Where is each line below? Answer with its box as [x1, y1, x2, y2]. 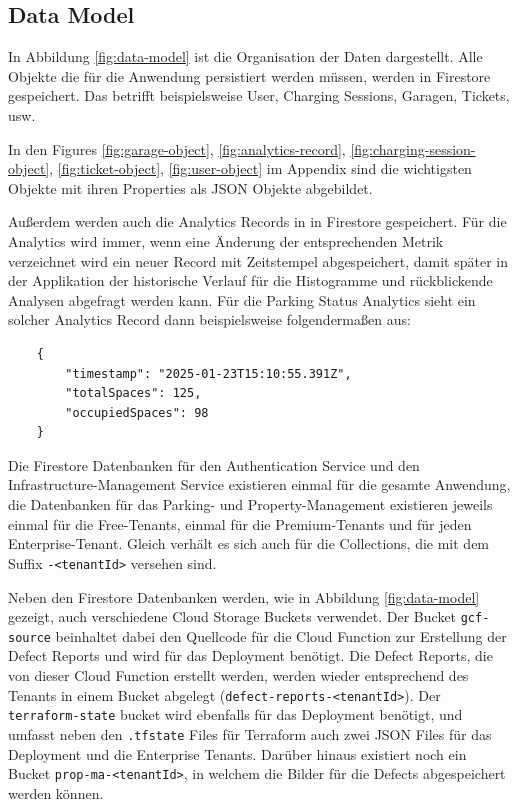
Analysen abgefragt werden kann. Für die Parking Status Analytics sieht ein [8, 289, 476, 310]
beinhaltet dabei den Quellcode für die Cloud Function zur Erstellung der [55, 625, 507, 646]
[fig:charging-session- [350, 138, 476, 159]
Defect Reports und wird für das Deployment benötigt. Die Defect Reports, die [8, 645, 493, 666]
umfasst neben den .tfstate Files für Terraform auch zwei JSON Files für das [8, 723, 492, 744]
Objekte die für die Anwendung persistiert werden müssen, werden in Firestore [8, 65, 491, 86]
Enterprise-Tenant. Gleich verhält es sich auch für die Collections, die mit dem [8, 533, 490, 554]
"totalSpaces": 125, [65, 386, 202, 401]
